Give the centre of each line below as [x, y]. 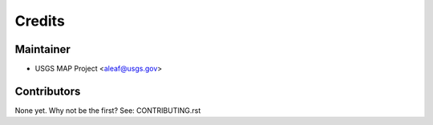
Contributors [48, 91]
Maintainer [43, 49]
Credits [40, 21]
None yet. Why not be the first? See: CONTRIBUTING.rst [108, 110]
